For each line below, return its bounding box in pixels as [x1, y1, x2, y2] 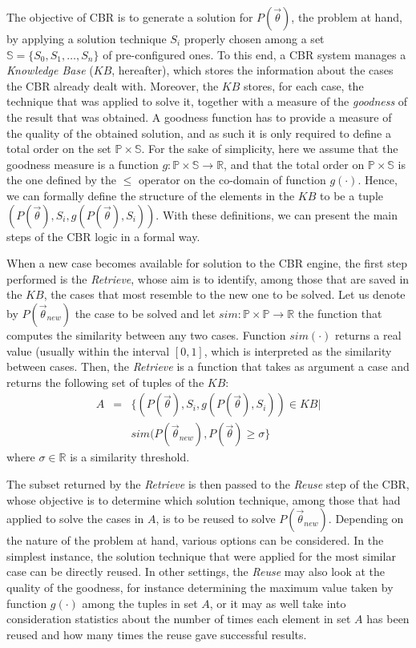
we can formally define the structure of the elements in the [6, 187, 295, 203]
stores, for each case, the [244, 77, 364, 94]
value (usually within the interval [6, 342, 170, 359]
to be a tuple [320, 187, 383, 203]
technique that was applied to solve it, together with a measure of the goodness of [6, 93, 408, 110]
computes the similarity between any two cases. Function [6, 326, 286, 343]
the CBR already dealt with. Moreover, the [6, 77, 219, 94]
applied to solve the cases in [6, 510, 144, 527]
